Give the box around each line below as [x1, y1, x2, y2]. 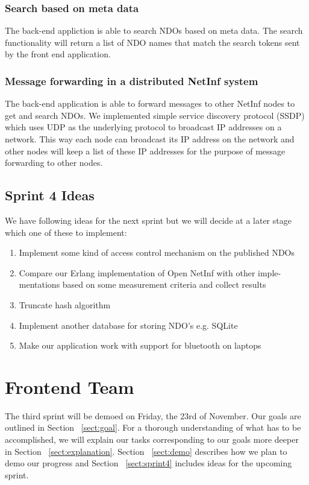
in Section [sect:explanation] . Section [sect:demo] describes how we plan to [5, 445, 287, 457]
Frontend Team [5, 374, 134, 399]
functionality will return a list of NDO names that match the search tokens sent [5, 36, 300, 48]
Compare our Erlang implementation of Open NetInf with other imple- [19, 266, 281, 279]
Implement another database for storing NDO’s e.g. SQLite [19, 319, 238, 331]
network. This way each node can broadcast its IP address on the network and [5, 133, 295, 145]
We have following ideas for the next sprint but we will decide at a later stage [5, 214, 292, 226]
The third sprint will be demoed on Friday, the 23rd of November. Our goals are [5, 409, 301, 422]
